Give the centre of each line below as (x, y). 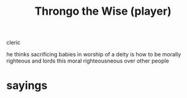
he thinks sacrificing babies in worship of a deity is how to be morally (94, 55)
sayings (27, 85)
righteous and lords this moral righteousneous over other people (88, 61)
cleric (13, 43)
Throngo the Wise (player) (103, 11)
